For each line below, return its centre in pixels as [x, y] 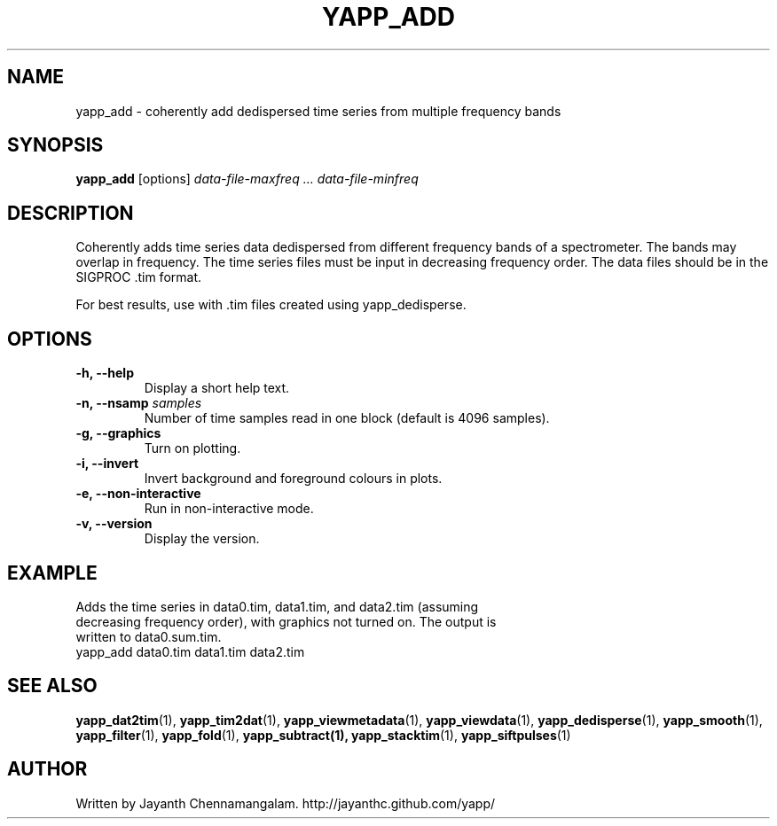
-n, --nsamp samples [139, 403]
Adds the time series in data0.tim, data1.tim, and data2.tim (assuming [277, 606]
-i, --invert [107, 464]
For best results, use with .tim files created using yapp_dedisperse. [271, 305]
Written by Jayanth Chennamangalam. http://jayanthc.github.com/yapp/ [286, 803]
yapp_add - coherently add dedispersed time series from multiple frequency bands [318, 111]
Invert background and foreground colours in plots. [293, 479]
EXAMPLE [52, 573]
